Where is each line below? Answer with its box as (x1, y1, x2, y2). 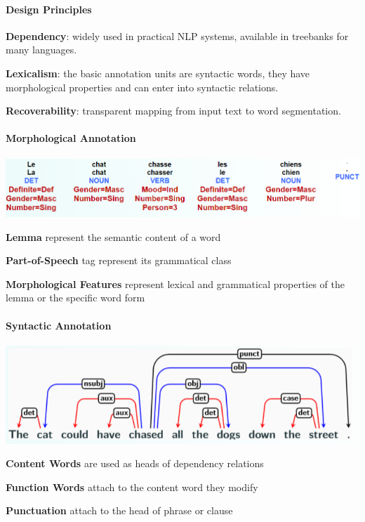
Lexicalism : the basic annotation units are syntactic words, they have (6, 65, 310, 80)
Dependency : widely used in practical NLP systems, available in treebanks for (6, 28, 349, 43)
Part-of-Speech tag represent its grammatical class (6, 253, 232, 268)
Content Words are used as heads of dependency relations (6, 456, 264, 471)
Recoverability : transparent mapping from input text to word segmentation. (6, 103, 341, 118)
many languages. (6, 42, 77, 57)
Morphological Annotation (6, 131, 136, 145)
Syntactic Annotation (6, 318, 112, 332)
